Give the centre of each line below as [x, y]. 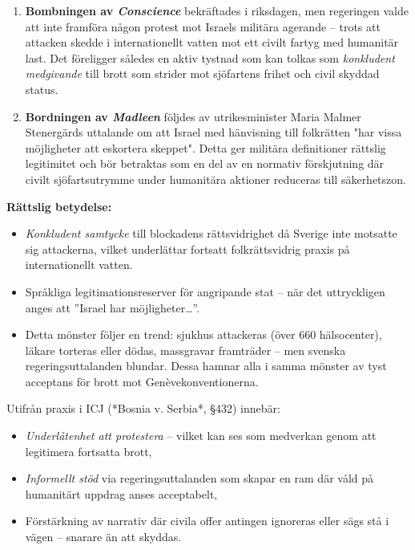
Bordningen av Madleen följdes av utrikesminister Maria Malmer [193, 116]
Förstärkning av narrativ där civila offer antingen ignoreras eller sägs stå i [207, 521]
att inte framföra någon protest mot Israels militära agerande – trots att [203, 26]
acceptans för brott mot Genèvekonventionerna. [142, 381]
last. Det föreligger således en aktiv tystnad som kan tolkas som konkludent [210, 57]
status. [42, 89]
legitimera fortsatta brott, [89, 451]
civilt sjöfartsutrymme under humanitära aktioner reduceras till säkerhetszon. [216, 179]
